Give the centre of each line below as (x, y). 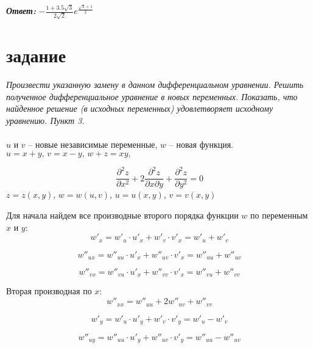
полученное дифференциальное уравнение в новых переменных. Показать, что (152, 96)
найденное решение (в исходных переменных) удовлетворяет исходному (140, 108)
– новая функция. (201, 144)
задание (36, 55)
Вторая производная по (49, 291)
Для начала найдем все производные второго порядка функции (122, 215)
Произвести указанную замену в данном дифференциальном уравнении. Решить (155, 85)
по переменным (279, 215)
